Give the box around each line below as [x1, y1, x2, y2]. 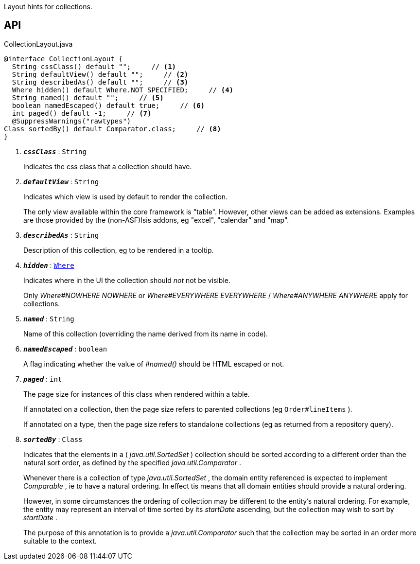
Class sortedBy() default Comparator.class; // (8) [4, 124, 221, 133]
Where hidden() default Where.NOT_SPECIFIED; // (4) [12, 86, 234, 94]
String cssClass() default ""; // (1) [12, 62, 176, 70]
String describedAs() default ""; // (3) [12, 78, 189, 86]
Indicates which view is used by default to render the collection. [23, 192, 228, 201]
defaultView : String [23, 177, 99, 186]
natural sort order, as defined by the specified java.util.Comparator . [23, 458, 241, 467]
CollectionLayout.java [4, 39, 73, 48]
